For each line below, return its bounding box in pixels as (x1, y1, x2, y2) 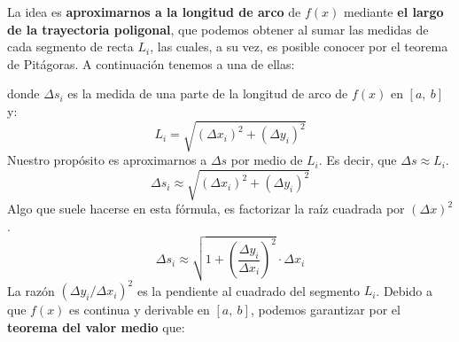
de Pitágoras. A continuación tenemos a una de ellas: (7, 54, 295, 73)
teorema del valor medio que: (7, 317, 185, 336)
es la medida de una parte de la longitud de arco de (67, 84, 348, 103)
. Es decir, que (318, 151, 397, 169)
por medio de (230, 151, 303, 169)
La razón (7, 281, 55, 299)
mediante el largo (343, 3, 444, 20)
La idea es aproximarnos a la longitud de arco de (7, 3, 301, 20)
